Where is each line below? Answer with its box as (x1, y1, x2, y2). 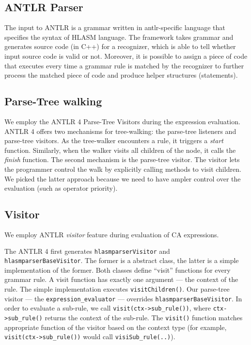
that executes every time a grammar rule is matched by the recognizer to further (4, 60, 244, 70)
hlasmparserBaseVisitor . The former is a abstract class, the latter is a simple (4, 255, 239, 265)
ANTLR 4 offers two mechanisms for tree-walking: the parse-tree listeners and (4, 126, 236, 136)
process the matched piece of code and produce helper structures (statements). (4, 70, 238, 80)
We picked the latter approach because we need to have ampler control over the (4, 173, 241, 183)
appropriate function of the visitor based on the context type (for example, (4, 322, 227, 332)
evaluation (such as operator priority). (4, 183, 118, 193)
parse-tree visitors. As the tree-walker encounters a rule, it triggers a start (4, 135, 223, 146)
